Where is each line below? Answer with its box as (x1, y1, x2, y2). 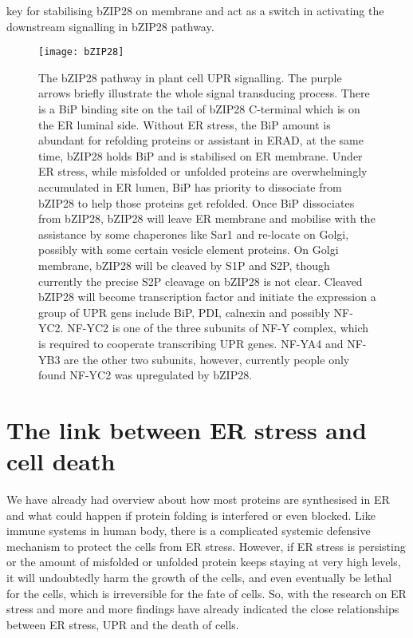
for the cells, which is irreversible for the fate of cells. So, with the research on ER (6, 585, 407, 601)
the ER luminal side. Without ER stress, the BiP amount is (38, 116, 331, 133)
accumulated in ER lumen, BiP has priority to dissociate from (38, 179, 342, 195)
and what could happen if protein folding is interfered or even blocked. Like (6, 506, 376, 523)
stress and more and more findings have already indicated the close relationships (6, 600, 399, 617)
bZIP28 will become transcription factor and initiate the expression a (38, 288, 376, 305)
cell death (6, 445, 116, 478)
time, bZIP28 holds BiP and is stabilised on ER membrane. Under (38, 147, 363, 164)
